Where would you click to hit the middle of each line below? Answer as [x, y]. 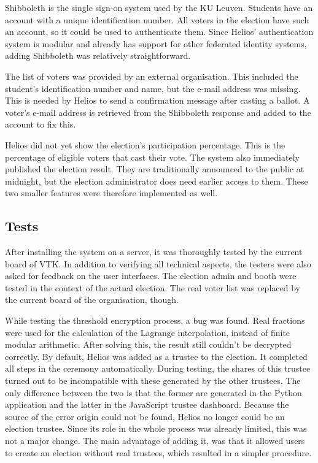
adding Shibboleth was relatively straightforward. [98, 55]
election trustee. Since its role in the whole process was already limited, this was [156, 428]
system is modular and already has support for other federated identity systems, [156, 43]
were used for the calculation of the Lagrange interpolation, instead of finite [148, 332]
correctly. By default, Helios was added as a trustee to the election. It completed [156, 356]
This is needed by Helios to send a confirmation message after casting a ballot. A [157, 100]
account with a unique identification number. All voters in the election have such [157, 19]
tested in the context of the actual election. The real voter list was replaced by [153, 287]
